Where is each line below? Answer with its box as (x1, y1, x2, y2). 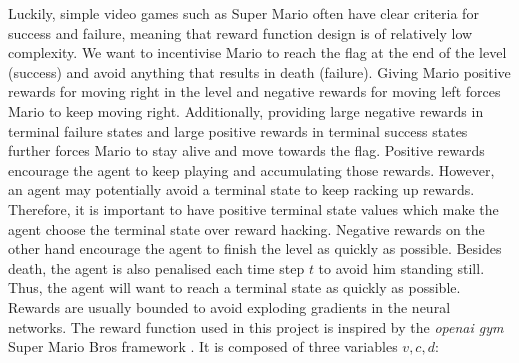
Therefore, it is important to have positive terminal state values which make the (8, 198, 499, 219)
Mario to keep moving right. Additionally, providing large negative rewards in (8, 100, 484, 121)
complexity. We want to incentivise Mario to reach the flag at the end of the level (8, 42, 507, 63)
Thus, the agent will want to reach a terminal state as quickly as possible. (8, 277, 461, 298)
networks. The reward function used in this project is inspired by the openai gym (8, 316, 504, 337)
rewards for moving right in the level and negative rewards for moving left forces (8, 81, 501, 102)
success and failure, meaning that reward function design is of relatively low (8, 22, 473, 43)
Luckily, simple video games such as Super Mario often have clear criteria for (8, 3, 479, 23)
